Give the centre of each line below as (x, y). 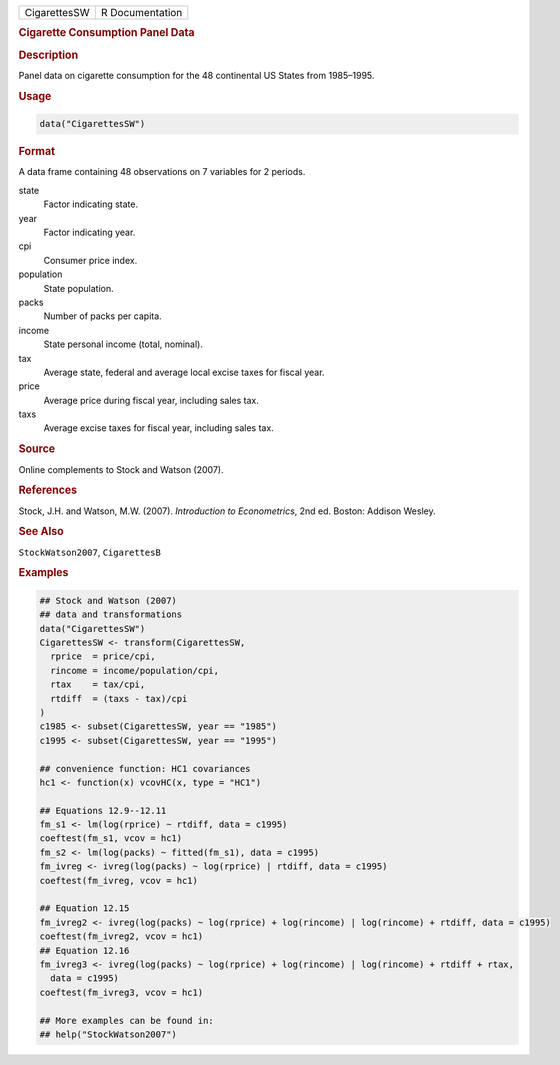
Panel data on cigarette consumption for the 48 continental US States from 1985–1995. (196, 75)
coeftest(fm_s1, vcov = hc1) (111, 838)
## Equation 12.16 (84, 950)
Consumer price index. (90, 260)
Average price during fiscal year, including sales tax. (151, 400)
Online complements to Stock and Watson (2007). (121, 469)
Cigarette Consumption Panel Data (106, 33)
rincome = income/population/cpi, (135, 670)
